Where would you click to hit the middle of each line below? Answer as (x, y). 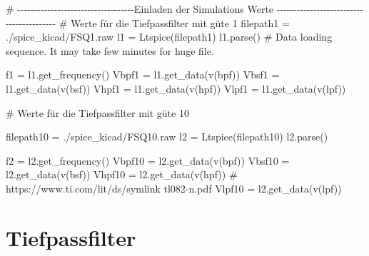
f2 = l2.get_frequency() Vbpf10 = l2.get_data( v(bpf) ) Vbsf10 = (148, 160)
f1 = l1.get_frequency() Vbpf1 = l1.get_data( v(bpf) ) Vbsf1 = (143, 75)
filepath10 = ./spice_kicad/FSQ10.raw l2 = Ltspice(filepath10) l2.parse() (167, 137)
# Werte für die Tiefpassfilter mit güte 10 (97, 112)
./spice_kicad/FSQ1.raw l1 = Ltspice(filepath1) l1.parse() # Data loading (169, 37)
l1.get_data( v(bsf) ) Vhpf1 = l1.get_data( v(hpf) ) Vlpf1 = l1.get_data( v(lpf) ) (176, 88)
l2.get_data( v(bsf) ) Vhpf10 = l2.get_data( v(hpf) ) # (122, 174)
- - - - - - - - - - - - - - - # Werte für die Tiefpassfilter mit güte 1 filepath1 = (148, 22)
